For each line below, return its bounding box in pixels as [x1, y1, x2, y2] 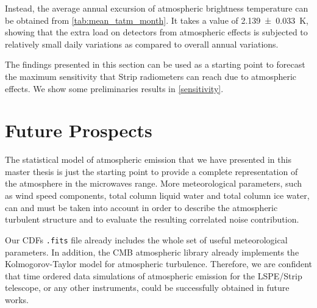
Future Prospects [5, 118, 152, 143]
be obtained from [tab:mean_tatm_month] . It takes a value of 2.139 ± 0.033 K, [5, 13, 308, 26]
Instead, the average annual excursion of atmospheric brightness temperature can [5, 2, 308, 14]
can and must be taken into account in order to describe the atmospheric [5, 201, 278, 213]
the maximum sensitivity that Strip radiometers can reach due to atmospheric [5, 70, 297, 82]
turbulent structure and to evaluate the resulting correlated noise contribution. [5, 213, 299, 226]
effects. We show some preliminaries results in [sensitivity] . [5, 82, 224, 95]
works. [5, 293, 29, 306]
